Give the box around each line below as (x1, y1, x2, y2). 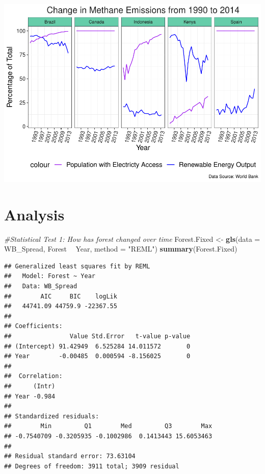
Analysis (4, 204, 65, 224)
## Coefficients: (4, 322, 63, 330)
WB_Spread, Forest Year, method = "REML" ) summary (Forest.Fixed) (4, 243, 237, 254)
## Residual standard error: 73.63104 (4, 453, 136, 460)
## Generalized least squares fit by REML (4, 262, 150, 270)
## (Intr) (4, 382, 56, 390)
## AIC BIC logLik (4, 292, 117, 300)
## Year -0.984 (4, 392, 56, 400)
